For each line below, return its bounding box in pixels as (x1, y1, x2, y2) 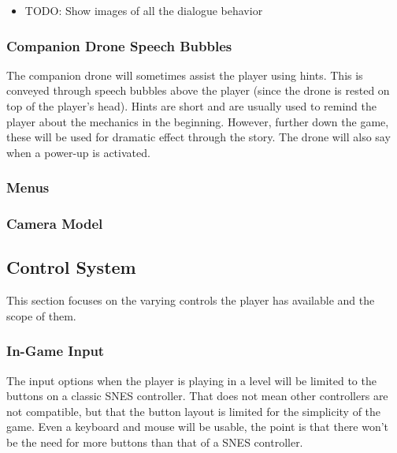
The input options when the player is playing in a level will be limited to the (6, 372, 377, 388)
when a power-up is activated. (6, 144, 150, 160)
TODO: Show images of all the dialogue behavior (24, 2, 263, 18)
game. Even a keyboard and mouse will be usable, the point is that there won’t (6, 418, 389, 435)
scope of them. (6, 307, 76, 324)
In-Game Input (6, 341, 105, 361)
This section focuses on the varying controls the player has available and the (6, 292, 375, 309)
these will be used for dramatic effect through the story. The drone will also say (6, 129, 391, 145)
